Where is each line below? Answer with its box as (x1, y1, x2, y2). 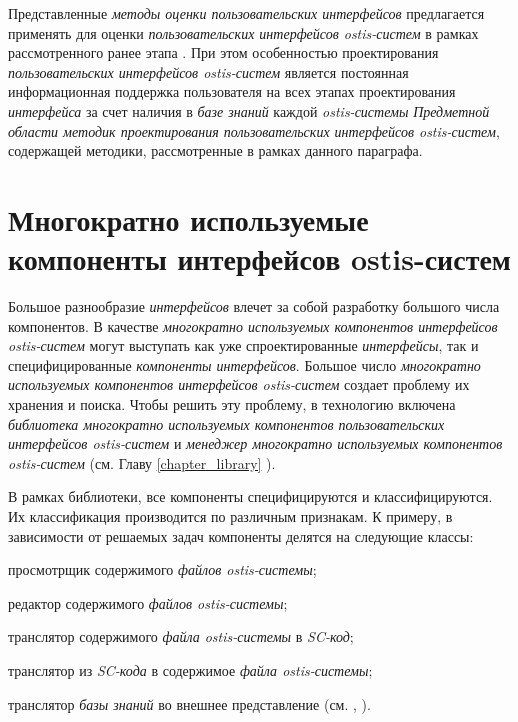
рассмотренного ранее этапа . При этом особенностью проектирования (8, 42, 439, 63)
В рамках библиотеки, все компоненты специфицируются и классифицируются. (8, 486, 493, 507)
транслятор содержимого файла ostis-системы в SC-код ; (8, 626, 354, 647)
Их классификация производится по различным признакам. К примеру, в (8, 506, 453, 526)
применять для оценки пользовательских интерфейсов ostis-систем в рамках (8, 22, 479, 43)
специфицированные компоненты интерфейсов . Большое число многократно (8, 354, 481, 375)
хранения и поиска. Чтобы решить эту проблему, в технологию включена (8, 394, 456, 415)
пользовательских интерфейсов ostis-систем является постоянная (8, 61, 409, 82)
